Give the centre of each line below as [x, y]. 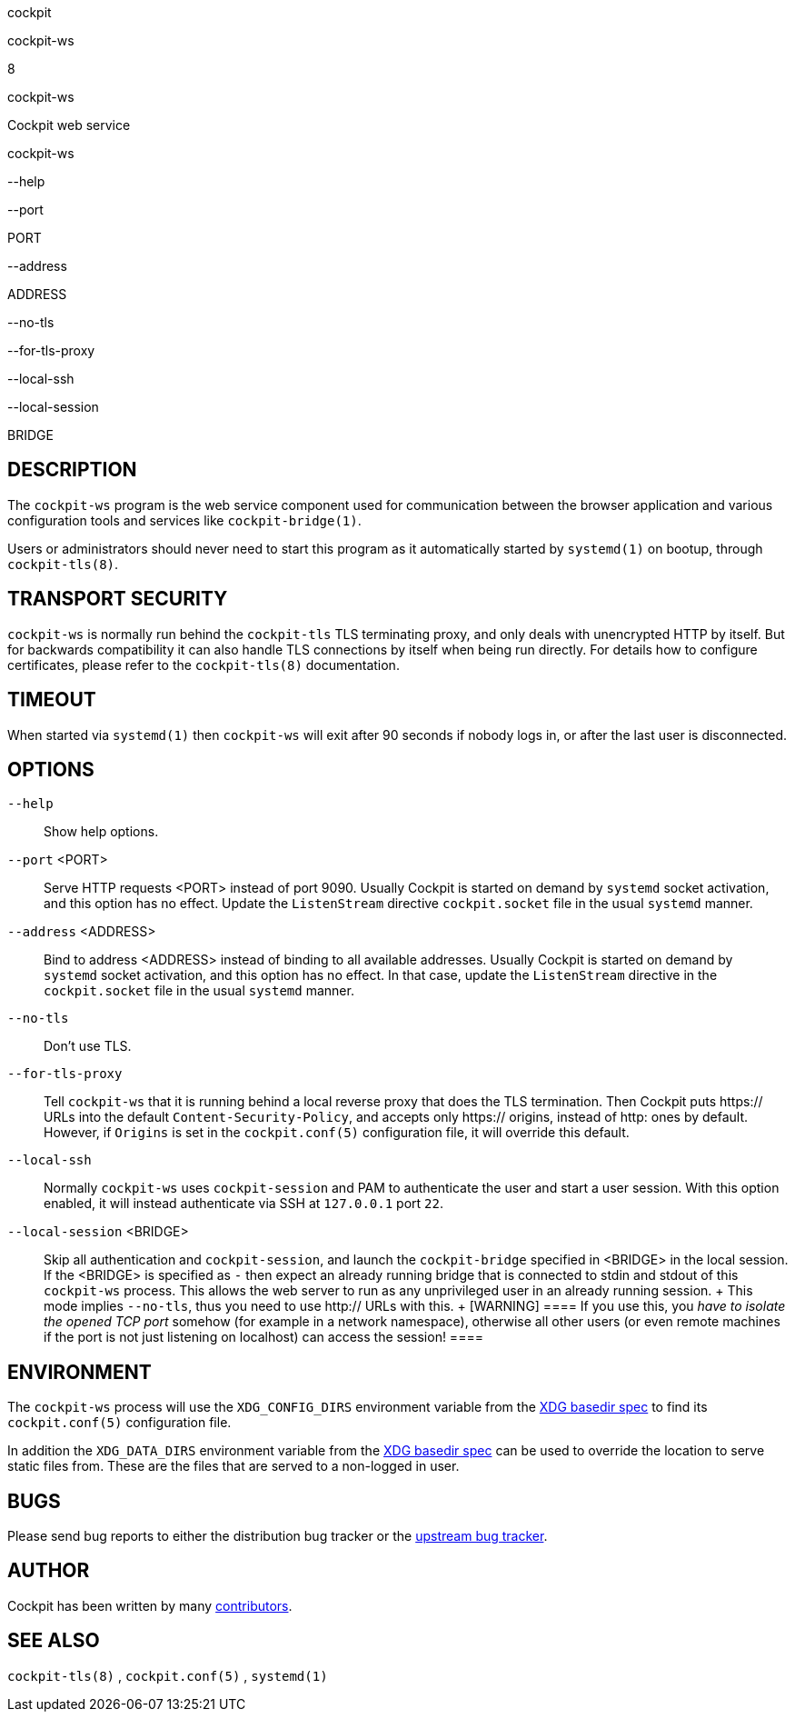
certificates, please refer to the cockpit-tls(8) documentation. [204, 665]
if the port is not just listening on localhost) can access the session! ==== [263, 1337]
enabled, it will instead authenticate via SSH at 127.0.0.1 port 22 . [243, 1204]
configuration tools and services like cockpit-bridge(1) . [184, 520]
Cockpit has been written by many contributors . [150, 1605]
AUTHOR [49, 1571]
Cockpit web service [69, 125]
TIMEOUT [52, 700]
